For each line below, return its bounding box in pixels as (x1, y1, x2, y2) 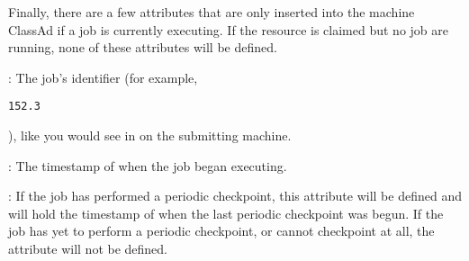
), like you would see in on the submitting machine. (8, 126, 292, 145)
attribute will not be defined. (8, 239, 168, 257)
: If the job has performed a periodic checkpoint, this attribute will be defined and (8, 186, 462, 205)
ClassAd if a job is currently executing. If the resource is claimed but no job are (8, 20, 449, 39)
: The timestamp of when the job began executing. (8, 156, 287, 175)
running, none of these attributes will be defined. (8, 38, 277, 57)
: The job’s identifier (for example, (8, 67, 198, 86)
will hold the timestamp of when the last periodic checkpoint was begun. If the (8, 203, 444, 222)
